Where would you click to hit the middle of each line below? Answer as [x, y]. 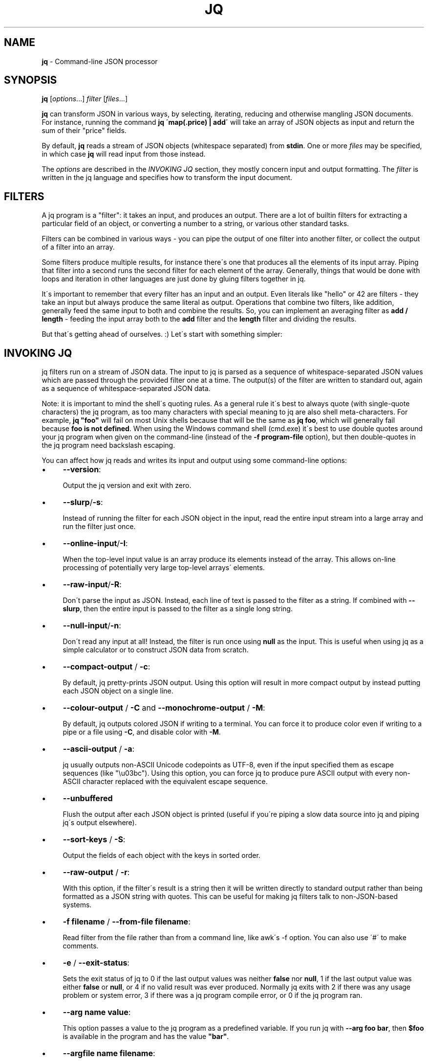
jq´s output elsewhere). [100, 823]
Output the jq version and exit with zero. [127, 485]
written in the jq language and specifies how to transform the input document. [167, 178]
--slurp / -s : [83, 502]
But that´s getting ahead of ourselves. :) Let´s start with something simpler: [162, 334]
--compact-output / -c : [107, 667]
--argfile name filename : [109, 1053]
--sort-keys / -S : [94, 840]
